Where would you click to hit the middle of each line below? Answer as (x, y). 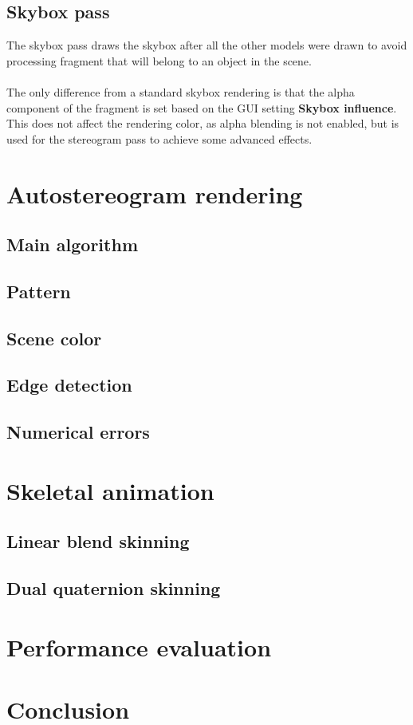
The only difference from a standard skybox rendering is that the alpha (181, 91)
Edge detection (69, 385)
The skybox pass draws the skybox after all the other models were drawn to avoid (207, 45)
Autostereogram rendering (155, 193)
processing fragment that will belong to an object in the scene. (159, 60)
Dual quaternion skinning (114, 588)
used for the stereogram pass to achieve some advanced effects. (159, 138)
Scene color (54, 338)
